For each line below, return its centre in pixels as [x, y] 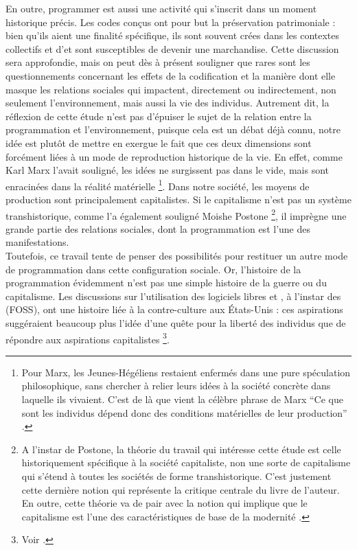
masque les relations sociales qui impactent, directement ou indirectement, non [171, 89]
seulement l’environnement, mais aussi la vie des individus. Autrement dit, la [168, 103]
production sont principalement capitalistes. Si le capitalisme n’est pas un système [178, 199]
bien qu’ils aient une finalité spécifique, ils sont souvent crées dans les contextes [173, 35]
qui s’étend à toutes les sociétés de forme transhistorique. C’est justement [176, 475]
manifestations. [37, 242]
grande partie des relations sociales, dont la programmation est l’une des [158, 228]
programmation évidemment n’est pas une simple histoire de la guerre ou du [166, 283]
